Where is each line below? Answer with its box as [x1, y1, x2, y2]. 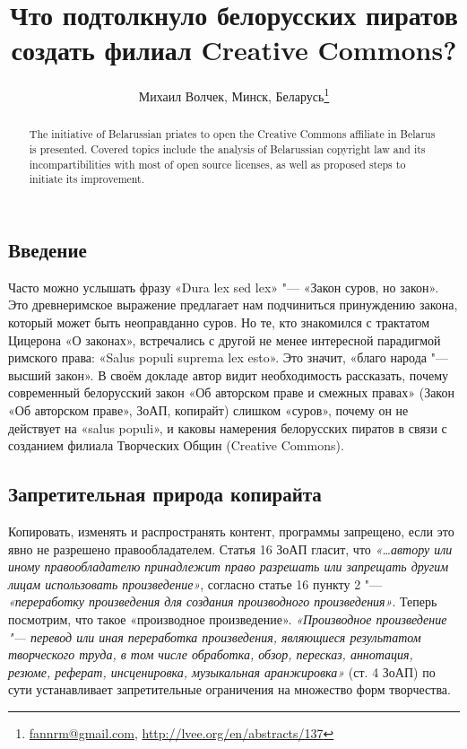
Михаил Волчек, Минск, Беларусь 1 [138, 84, 330, 105]
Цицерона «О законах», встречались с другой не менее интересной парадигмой [8, 330, 441, 349]
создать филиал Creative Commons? [11, 31, 457, 68]
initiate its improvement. [29, 171, 145, 187]
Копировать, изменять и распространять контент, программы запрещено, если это [8, 521, 454, 540]
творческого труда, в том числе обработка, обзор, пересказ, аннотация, [8, 645, 413, 664]
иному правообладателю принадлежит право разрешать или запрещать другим [8, 557, 449, 576]
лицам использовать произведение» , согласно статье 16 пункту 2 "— [8, 574, 383, 593]
